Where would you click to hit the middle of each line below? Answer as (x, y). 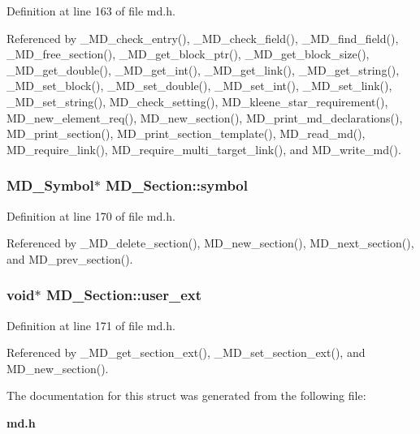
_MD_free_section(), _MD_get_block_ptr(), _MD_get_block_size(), (188, 54)
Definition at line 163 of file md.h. (91, 11)
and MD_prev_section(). (70, 258)
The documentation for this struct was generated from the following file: (186, 395)
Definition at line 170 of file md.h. (91, 215)
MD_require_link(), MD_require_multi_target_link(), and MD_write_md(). (204, 149)
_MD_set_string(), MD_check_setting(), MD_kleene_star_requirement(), (197, 101)
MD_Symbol (50, 185)
